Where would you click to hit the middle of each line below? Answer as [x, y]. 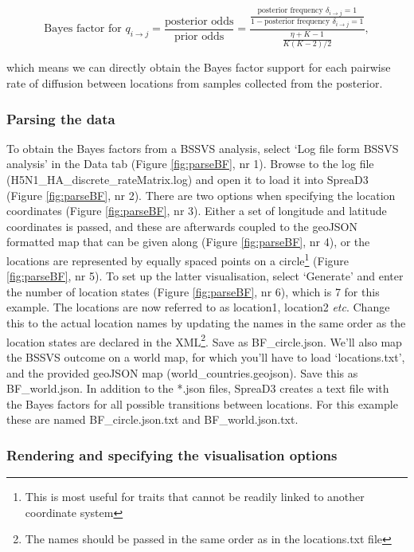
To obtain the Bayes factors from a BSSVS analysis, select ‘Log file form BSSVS [203, 148]
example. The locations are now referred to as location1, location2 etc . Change [198, 307]
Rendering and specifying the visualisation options [172, 454]
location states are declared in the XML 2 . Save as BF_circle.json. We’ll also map [204, 340]
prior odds [199, 36]
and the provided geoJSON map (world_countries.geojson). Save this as [182, 372]
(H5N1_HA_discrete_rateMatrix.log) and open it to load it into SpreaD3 [187, 180]
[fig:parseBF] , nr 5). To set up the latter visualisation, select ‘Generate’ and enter [205, 276]
